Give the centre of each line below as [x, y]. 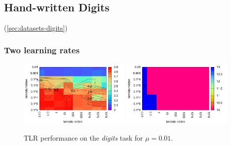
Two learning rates [42, 50]
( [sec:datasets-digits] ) [36, 28]
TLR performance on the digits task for [83, 137]
